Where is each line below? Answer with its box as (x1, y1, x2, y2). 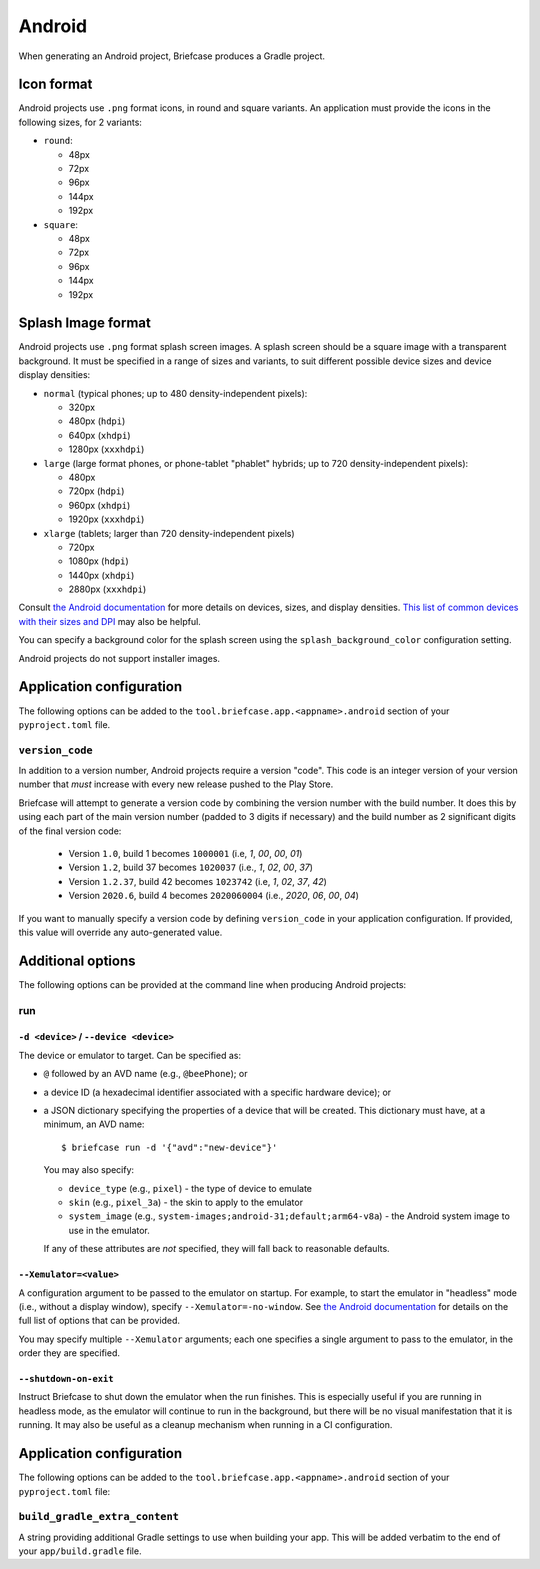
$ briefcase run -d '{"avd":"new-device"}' (61, 1141, 278, 1153)
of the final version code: (18, 825, 122, 837)
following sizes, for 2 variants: (18, 116, 142, 128)
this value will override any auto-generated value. (18, 926, 223, 938)
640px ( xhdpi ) (68, 429, 131, 441)
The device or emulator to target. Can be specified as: (18, 1049, 242, 1061)
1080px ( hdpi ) (68, 555, 129, 567)
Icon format (18, 76, 93, 93)
